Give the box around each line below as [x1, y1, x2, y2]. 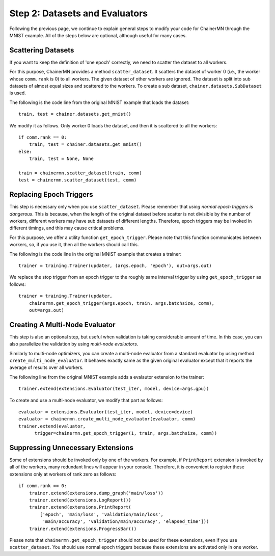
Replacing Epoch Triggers [9, 190, 94, 199]
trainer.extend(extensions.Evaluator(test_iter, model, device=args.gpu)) [18, 386, 209, 392]
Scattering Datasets [9, 46, 74, 55]
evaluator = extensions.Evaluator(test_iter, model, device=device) [18, 409, 193, 415]
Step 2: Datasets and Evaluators [9, 8, 148, 19]
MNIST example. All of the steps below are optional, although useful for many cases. [9, 32, 187, 38]
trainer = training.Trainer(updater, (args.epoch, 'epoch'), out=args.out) [18, 262, 212, 269]
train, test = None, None [29, 156, 94, 162]
